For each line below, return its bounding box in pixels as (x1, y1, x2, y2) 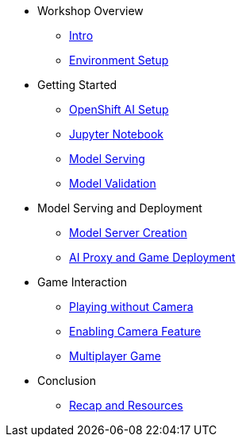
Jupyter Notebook (69, 127, 164, 141)
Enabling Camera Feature (69, 324, 202, 338)
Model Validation (69, 177, 156, 190)
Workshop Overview (37, 4, 144, 17)
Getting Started (37, 78, 117, 91)
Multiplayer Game (69, 349, 161, 363)
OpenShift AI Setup (69, 103, 169, 116)
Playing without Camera (69, 300, 194, 313)
